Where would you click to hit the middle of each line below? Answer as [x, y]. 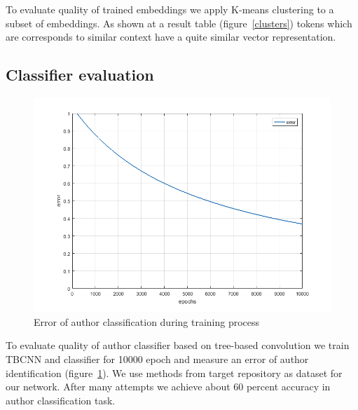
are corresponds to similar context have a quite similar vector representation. [171, 37]
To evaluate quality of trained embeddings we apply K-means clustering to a [170, 9]
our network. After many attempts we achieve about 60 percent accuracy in [168, 387]
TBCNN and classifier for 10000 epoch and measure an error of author [157, 358]
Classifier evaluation [80, 75]
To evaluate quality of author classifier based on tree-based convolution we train [178, 345]
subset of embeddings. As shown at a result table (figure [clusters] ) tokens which [179, 23]
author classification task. [61, 400]
